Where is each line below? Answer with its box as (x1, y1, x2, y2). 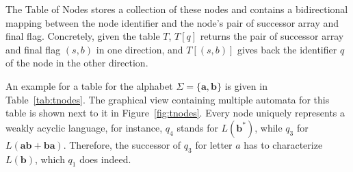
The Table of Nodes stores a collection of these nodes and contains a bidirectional (5, 2, 348, 16)
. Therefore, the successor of (63, 137, 181, 151)
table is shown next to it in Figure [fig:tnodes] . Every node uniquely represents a (5, 106, 345, 120)
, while (254, 120, 283, 134)
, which (34, 151, 65, 166)
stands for (176, 120, 218, 134)
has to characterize (244, 137, 323, 151)
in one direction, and (96, 42, 183, 56)
